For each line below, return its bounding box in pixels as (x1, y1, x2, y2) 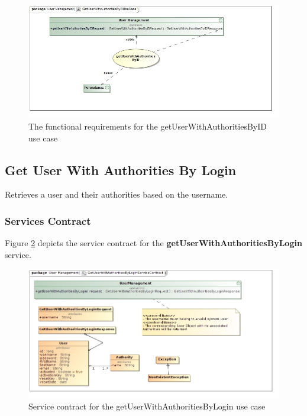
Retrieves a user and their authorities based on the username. (5, 188, 228, 201)
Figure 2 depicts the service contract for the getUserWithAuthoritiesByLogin (5, 237, 302, 249)
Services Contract (5, 213, 91, 228)
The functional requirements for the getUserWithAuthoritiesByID (28, 120, 267, 132)
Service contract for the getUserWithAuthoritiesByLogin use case (28, 400, 266, 412)
